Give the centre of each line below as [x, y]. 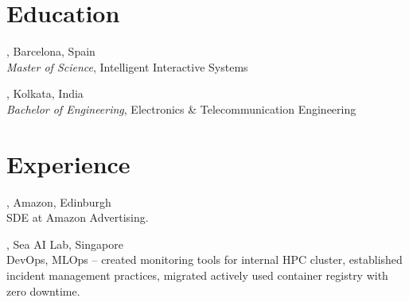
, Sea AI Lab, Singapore [65, 244]
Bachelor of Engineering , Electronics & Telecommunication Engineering [181, 108]
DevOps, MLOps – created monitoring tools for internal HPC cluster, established [204, 259]
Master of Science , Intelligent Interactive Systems [127, 66]
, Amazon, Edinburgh [59, 201]
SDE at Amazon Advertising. [78, 217]
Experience [68, 163]
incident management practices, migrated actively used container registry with [197, 275]
